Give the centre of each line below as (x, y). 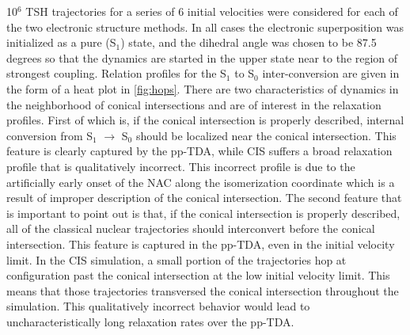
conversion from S (50, 135)
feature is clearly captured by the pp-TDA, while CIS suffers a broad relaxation (199, 151)
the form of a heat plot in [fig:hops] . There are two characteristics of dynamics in (203, 88)
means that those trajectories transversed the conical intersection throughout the (203, 290)
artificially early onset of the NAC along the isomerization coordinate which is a (201, 182)
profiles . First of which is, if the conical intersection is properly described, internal (205, 120)
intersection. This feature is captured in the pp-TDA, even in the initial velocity (201, 244)
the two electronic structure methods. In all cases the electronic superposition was (205, 27)
